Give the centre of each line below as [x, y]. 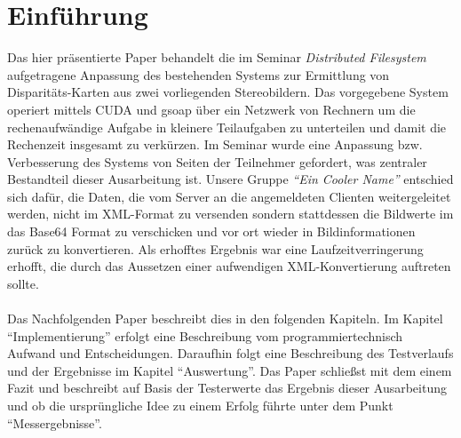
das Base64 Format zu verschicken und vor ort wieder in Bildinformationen [211, 231]
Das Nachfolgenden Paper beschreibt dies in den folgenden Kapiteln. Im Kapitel [225, 319]
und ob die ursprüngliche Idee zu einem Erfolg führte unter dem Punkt [200, 405]
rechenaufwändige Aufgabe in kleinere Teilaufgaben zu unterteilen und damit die [227, 127]
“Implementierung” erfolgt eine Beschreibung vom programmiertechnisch [205, 335]
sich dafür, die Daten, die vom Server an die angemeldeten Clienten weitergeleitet [229, 196]
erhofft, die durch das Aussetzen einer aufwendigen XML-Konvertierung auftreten [229, 266]
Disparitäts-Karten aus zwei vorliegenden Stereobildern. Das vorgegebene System [228, 92]
